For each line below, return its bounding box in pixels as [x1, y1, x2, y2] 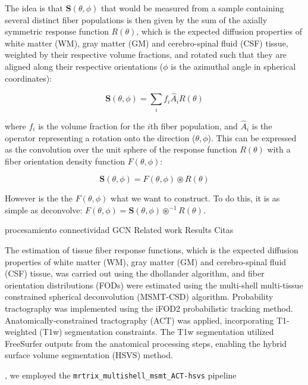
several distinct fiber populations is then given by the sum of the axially [5, 13, 268, 26]
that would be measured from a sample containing [100, 2, 284, 14]
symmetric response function [5, 25, 109, 38]
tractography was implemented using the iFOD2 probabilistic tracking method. [5, 302, 293, 315]
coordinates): [5, 72, 52, 84]
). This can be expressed [208, 131, 297, 144]
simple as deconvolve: [5, 203, 83, 216]
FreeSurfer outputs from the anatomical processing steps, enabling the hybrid [5, 337, 287, 349]
